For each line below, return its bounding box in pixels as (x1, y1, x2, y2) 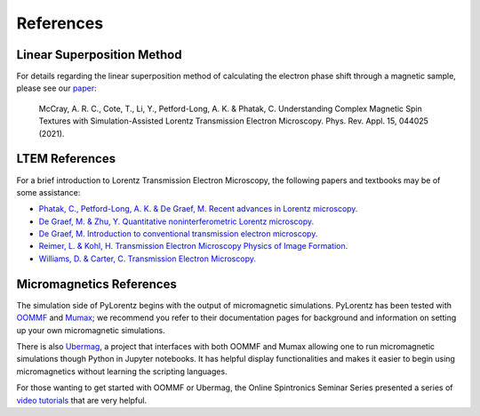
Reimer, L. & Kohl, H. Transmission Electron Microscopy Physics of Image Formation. (38, 241, 348, 252)
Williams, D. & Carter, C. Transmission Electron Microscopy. (38, 253, 257, 264)
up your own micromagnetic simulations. (16, 324, 165, 335)
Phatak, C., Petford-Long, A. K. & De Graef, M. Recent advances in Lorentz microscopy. (38, 204, 358, 214)
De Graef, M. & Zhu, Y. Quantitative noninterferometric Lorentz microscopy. (38, 216, 315, 227)
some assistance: (16, 187, 81, 197)
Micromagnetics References (16, 276, 177, 292)
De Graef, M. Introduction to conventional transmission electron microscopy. (38, 228, 318, 239)
